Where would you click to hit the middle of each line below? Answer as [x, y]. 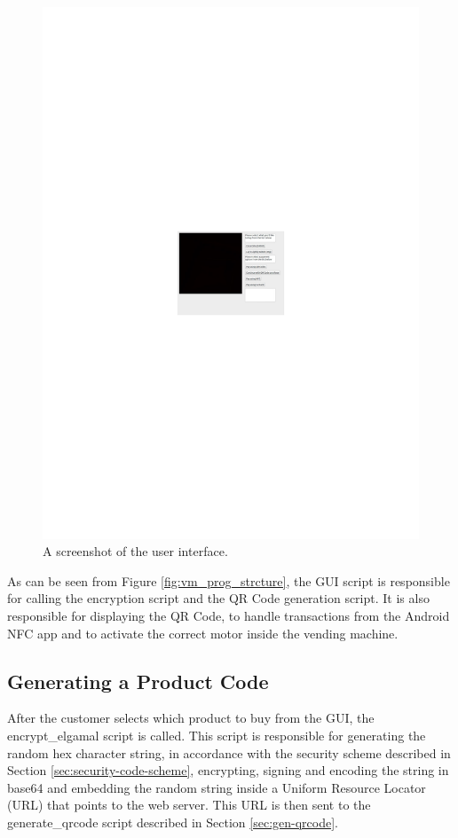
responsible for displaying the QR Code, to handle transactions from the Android [229, 616]
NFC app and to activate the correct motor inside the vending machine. [203, 633]
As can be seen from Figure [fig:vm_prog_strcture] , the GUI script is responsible [229, 580]
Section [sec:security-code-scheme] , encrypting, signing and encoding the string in [228, 770]
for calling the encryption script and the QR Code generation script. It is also [218, 598]
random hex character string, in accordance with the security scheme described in [229, 752]
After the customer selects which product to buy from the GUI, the [191, 718]
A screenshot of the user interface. [135, 551]
